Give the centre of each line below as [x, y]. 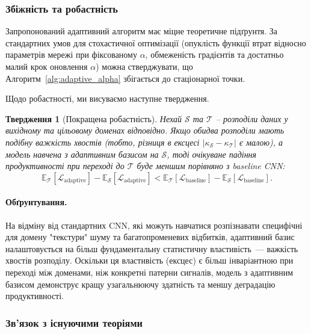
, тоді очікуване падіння [212, 154]
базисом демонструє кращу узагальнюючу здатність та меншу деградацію [140, 284]
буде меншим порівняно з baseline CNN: [211, 166]
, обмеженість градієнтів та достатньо [214, 54]
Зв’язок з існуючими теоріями [74, 322]
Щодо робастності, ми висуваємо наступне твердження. [107, 98]
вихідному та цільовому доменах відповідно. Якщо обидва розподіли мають [145, 130]
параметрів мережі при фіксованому [71, 54]
